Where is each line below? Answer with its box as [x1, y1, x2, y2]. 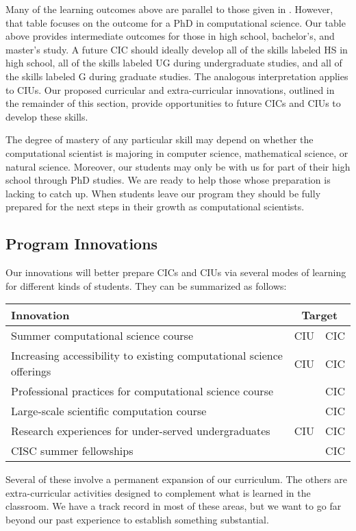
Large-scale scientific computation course [11, 403, 207, 419]
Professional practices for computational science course [11, 383, 274, 399]
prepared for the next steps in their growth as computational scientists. [5, 199, 305, 214]
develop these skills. [5, 109, 88, 123]
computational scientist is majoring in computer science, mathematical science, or [5, 145, 348, 160]
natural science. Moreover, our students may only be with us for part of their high [5, 159, 351, 173]
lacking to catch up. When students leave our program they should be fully [5, 186, 321, 200]
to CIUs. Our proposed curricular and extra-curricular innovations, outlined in [5, 82, 335, 97]
